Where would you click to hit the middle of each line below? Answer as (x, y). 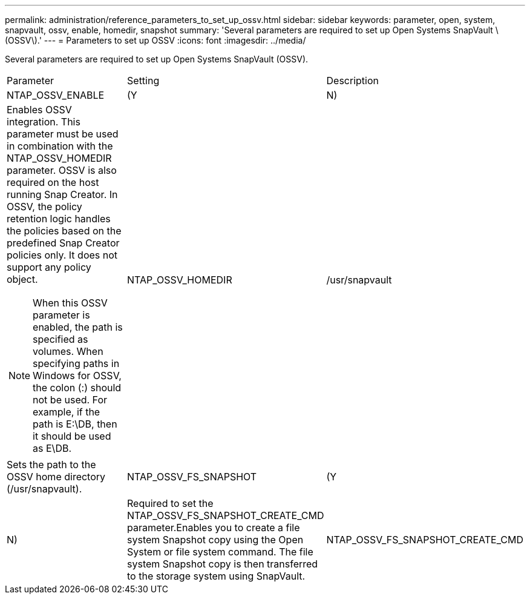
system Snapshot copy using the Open (215, 540)
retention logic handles (59, 219)
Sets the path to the (51, 465)
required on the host (53, 182)
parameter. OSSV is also (62, 170)
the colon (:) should (77, 388)
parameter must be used (63, 134)
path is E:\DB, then (75, 424)
